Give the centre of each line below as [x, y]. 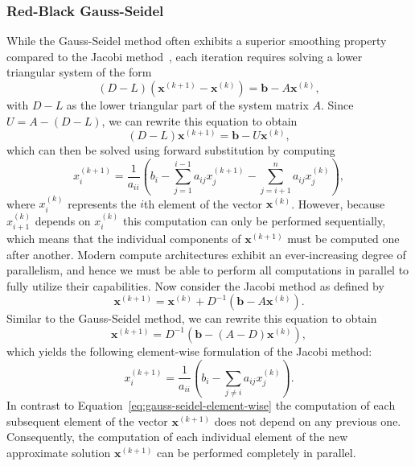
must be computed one [343, 238]
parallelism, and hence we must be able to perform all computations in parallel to [208, 270]
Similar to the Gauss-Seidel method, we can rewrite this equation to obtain [192, 318]
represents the [102, 203]
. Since [337, 105]
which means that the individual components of [124, 238]
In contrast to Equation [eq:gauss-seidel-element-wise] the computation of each [201, 405]
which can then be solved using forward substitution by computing [171, 150]
